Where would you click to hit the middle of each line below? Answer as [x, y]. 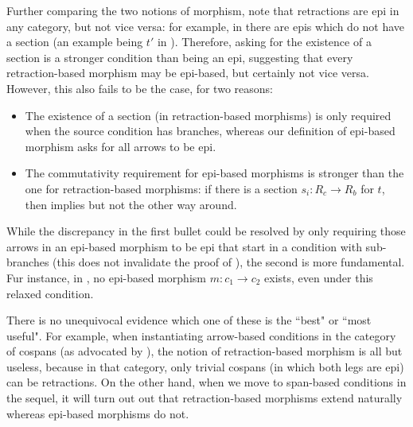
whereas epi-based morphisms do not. [98, 413]
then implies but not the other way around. [131, 204]
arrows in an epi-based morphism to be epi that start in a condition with [184, 246]
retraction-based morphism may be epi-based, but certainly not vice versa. [188, 73]
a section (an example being [75, 42]
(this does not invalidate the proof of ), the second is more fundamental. [229, 262]
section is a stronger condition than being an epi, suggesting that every [180, 57]
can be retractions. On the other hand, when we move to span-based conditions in [206, 382]
